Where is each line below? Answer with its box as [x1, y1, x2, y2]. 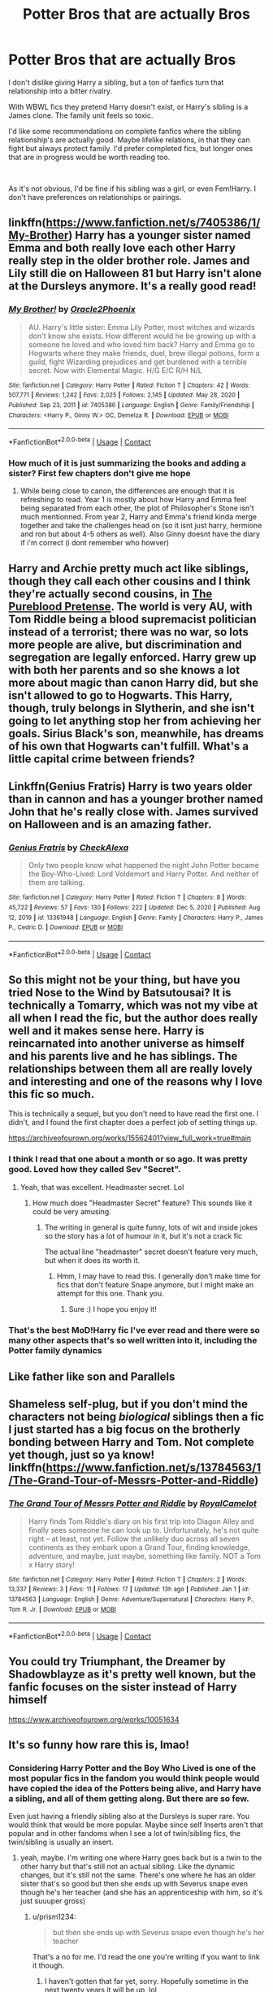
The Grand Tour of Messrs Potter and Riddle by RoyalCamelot [8, 1498, 258, 1509]
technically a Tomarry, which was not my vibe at [8, 998, 258, 1012]
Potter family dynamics [8, 1344, 102, 1356]
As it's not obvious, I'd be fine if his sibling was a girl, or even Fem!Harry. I [8, 184, 257, 193]
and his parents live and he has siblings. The [8, 1049, 238, 1063]
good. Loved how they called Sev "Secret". [8, 1164, 181, 1175]
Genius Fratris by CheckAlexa [8, 842, 129, 853]
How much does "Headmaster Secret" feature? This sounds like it [32, 1198, 253, 1208]
